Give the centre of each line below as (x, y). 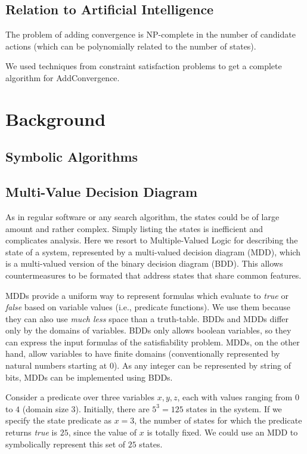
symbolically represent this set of (66, 444)
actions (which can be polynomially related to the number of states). (131, 46)
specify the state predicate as (58, 420)
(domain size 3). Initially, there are (86, 408)
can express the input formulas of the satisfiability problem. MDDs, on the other (153, 342)
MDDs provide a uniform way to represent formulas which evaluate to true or (147, 295)
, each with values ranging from (235, 397)
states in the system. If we (234, 408)
